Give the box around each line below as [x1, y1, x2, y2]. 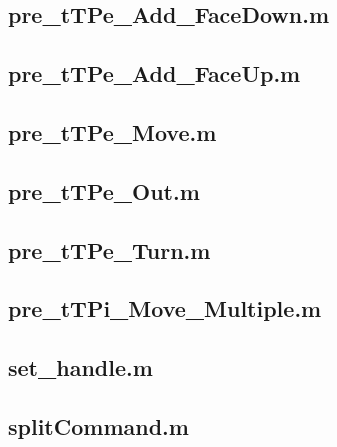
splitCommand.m [8, 410, 189, 441]
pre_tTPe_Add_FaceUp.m [8, 58, 301, 89]
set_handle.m [8, 352, 153, 383]
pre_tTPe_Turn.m [8, 234, 211, 265]
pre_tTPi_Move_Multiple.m [8, 293, 322, 324]
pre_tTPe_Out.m [8, 175, 200, 206]
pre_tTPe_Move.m [8, 116, 217, 147]
